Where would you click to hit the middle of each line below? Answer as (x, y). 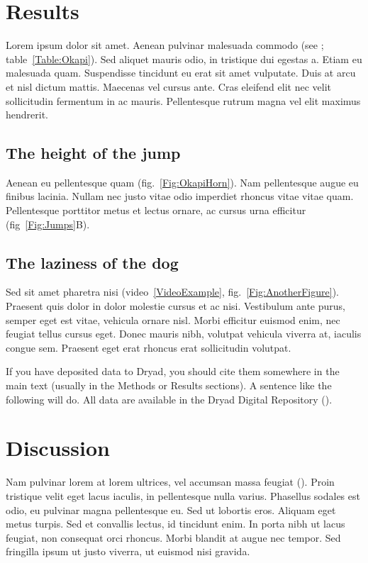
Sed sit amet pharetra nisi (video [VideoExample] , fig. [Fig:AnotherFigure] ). (172, 292)
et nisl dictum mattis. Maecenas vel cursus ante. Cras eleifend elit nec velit (168, 86)
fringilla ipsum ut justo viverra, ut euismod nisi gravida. (128, 551)
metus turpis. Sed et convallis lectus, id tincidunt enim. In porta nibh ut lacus (175, 524)
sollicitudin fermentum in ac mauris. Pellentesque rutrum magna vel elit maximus (183, 100)
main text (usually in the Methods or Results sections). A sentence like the (169, 385)
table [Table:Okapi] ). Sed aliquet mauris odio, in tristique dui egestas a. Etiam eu (184, 58)
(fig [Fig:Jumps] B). (48, 224)
